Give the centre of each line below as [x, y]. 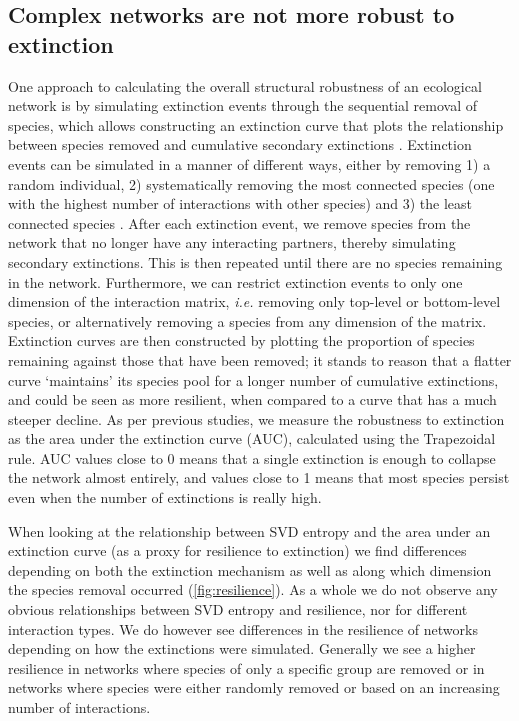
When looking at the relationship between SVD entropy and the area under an [249, 530]
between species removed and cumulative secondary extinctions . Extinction [240, 144]
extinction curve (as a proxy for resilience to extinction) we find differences [237, 550]
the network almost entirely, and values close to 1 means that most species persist [259, 477]
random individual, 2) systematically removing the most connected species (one [251, 183]
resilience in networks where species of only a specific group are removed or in [246, 667]
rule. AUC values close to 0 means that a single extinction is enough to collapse [252, 457]
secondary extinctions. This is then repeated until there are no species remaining [255, 261]
